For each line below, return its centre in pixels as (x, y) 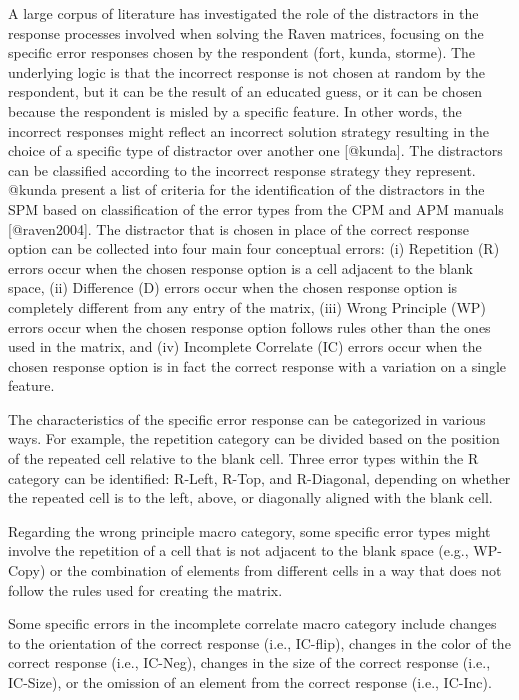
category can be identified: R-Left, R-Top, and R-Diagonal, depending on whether (259, 477)
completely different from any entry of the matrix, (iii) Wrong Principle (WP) (247, 306)
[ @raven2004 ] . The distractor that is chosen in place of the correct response (239, 228)
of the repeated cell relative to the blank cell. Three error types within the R (243, 458)
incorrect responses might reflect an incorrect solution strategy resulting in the (249, 130)
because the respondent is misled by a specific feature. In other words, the (235, 110)
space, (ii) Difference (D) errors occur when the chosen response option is (233, 287)
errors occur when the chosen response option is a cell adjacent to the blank (240, 267)
